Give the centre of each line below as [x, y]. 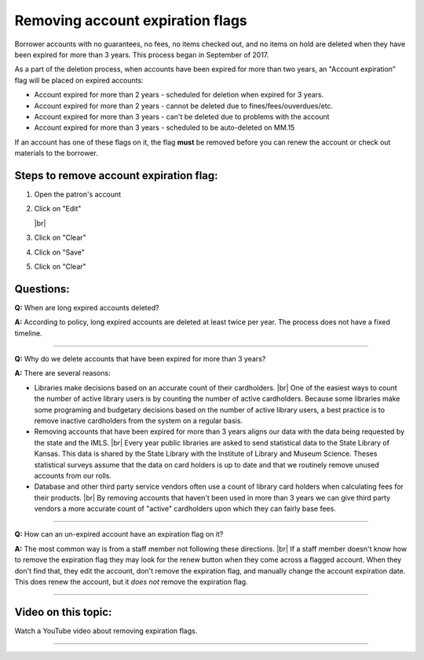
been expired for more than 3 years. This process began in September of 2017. [142, 54]
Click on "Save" [60, 252]
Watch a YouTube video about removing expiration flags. [106, 631]
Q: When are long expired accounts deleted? [87, 307]
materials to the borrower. [56, 153]
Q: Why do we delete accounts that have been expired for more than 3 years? [140, 359]
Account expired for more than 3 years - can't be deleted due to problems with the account [182, 116]
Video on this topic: [63, 612]
